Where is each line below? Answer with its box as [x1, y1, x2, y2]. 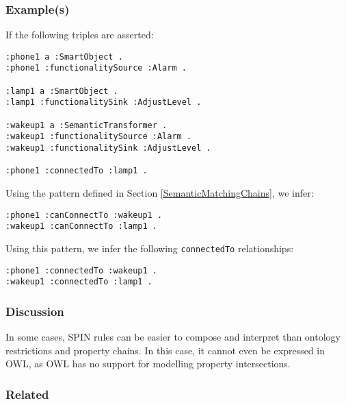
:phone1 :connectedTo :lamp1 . [5, 166, 148, 176]
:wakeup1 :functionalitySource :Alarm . [5, 132, 192, 142]
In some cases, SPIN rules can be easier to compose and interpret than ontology [5, 330, 341, 344]
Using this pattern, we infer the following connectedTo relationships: [5, 241, 294, 255]
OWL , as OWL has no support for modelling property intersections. [5, 356, 291, 371]
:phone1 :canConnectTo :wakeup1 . [5, 210, 163, 220]
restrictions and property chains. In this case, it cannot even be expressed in [5, 343, 325, 357]
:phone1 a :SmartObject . [5, 51, 123, 62]
